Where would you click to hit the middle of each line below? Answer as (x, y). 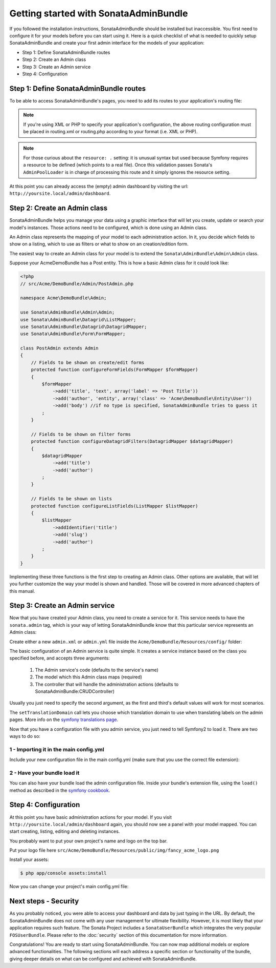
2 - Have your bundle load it (44, 773)
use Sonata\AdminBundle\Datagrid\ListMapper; (78, 320)
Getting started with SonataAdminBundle (99, 13)
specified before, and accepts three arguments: (60, 658)
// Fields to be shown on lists (72, 499)
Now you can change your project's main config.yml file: (69, 887)
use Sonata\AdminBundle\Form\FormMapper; (73, 334)
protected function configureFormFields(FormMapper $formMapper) (114, 370)
